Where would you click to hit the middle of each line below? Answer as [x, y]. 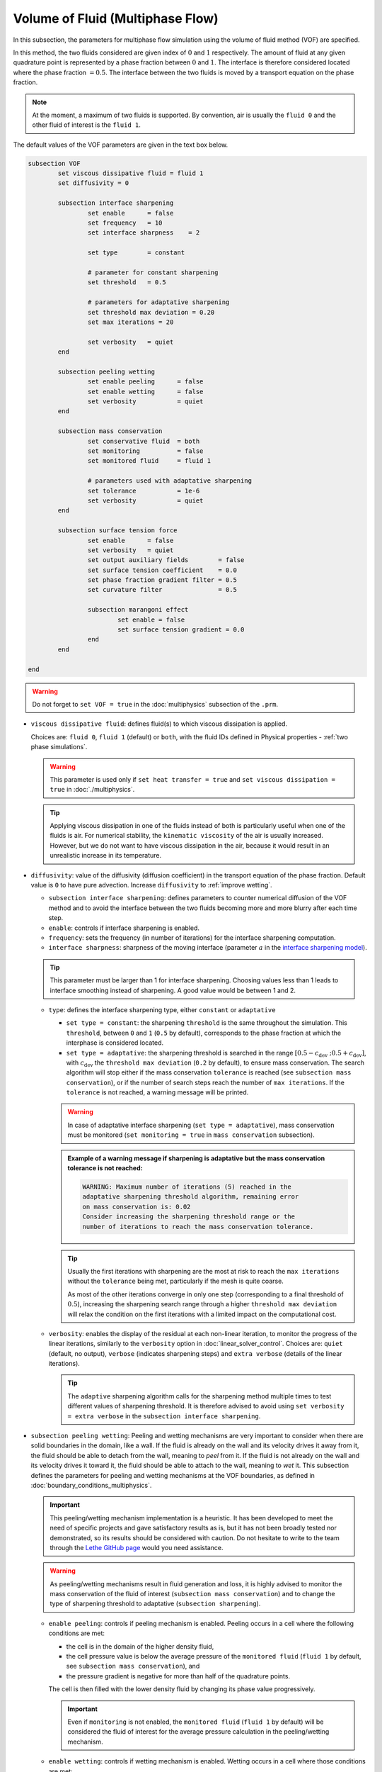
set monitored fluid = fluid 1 [149, 461]
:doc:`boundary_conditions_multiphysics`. [91, 1485]
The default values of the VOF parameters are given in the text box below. [121, 145]
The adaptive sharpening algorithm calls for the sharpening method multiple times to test [199, 1396]
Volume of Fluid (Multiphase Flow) [116, 18]
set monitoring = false [145, 451]
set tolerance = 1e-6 [144, 490]
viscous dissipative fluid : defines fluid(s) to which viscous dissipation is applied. [159, 724]
